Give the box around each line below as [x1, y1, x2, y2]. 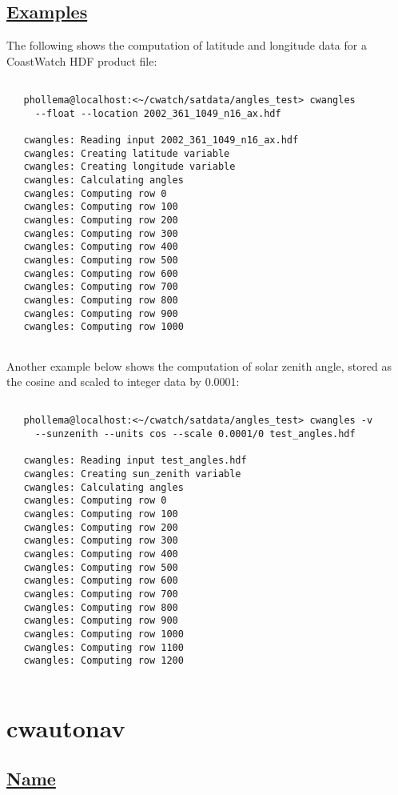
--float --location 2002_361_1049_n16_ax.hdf [34, 107, 281, 119]
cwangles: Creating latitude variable [23, 147, 230, 159]
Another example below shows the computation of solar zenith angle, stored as [6, 357, 392, 374]
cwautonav [6, 711, 125, 744]
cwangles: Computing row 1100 [23, 641, 184, 653]
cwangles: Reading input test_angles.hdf [23, 455, 247, 467]
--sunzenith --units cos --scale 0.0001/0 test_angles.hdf [34, 428, 356, 440]
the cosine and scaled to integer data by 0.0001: [6, 373, 240, 390]
